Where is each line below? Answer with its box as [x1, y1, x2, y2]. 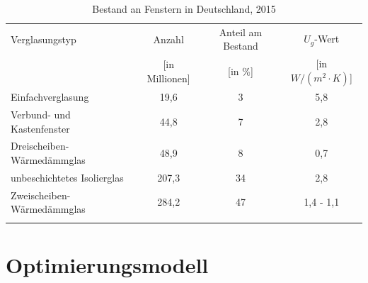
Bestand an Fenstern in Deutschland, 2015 [92, 1, 276, 16]
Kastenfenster [11, 121, 70, 135]
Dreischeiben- [11, 138, 69, 153]
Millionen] [146, 71, 190, 86]
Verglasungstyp [11, 31, 76, 46]
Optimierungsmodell [6, 250, 209, 279]
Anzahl [153, 31, 184, 46]
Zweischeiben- [11, 187, 71, 202]
